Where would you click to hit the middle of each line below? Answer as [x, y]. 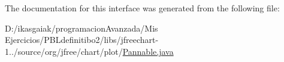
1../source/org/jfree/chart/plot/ [64, 51]
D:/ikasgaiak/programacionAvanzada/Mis [81, 28]
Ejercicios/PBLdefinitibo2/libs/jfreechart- [82, 40]
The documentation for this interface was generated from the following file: [142, 8]
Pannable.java [148, 51]
